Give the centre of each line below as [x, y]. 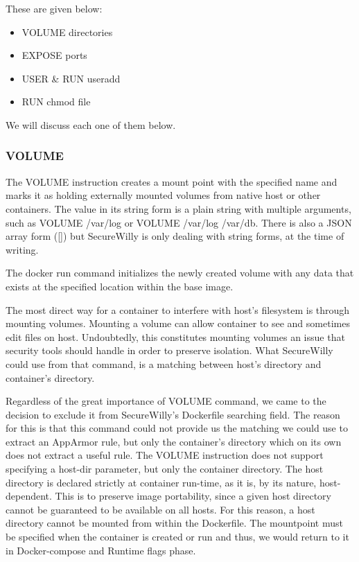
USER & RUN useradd [71, 78]
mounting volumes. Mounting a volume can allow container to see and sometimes [178, 323]
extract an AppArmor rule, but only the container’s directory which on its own [174, 441]
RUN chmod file [56, 102]
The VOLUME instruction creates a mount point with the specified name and [172, 181]
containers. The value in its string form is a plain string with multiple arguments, [178, 208]
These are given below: [54, 8]
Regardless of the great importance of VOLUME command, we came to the [166, 401]
